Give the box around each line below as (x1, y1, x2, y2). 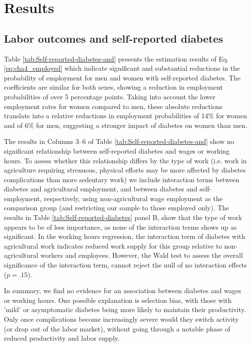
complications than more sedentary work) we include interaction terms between (4, 174, 240, 184)
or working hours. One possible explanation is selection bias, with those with (4, 295, 232, 305)
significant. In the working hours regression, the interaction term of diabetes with (4, 231, 246, 241)
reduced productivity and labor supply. (4, 333, 120, 343)
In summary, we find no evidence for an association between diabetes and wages (4, 285, 241, 296)
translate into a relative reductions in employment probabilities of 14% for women (4, 110, 247, 121)
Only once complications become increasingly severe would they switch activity (4, 314, 239, 324)
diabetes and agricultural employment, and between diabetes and (4, 184, 198, 194)
